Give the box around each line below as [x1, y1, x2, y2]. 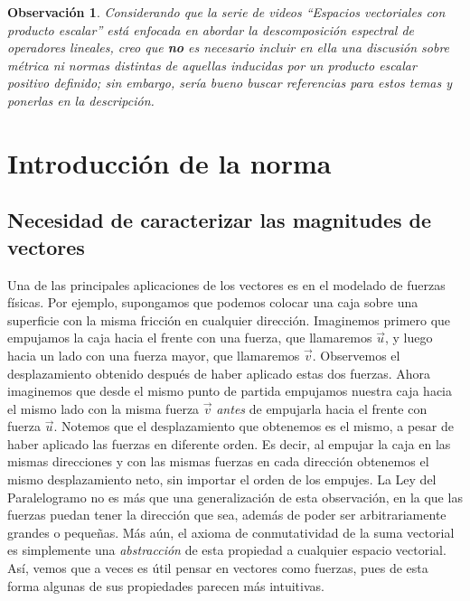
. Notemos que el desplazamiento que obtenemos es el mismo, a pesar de [53, 417, 455, 436]
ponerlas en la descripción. [7, 90, 155, 109]
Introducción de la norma [7, 144, 332, 181]
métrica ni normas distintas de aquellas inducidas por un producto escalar [7, 55, 417, 74]
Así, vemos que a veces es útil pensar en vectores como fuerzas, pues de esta [7, 559, 428, 578]
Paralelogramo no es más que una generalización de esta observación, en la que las [7, 487, 463, 506]
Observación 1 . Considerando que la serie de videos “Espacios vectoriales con [7, 3, 446, 21]
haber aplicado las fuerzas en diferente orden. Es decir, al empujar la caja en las [7, 434, 451, 453]
